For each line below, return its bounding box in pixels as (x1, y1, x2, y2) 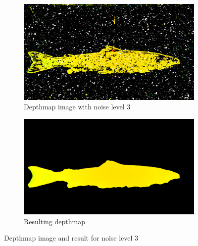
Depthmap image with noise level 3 (24, 101, 131, 112)
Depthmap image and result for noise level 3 (4, 233, 139, 243)
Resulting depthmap (24, 216, 85, 226)
